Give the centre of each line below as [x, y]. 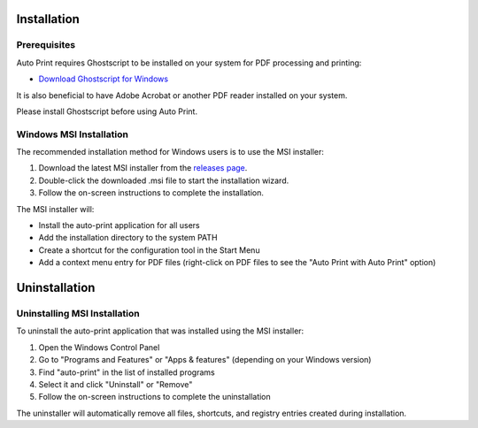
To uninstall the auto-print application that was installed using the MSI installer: [160, 331]
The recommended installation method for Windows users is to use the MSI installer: [170, 152]
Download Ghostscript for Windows [103, 79]
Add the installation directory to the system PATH [128, 238]
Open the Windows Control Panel [99, 347]
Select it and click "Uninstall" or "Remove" [116, 384]
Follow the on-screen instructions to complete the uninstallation [155, 397]
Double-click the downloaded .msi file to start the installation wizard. [164, 180]
